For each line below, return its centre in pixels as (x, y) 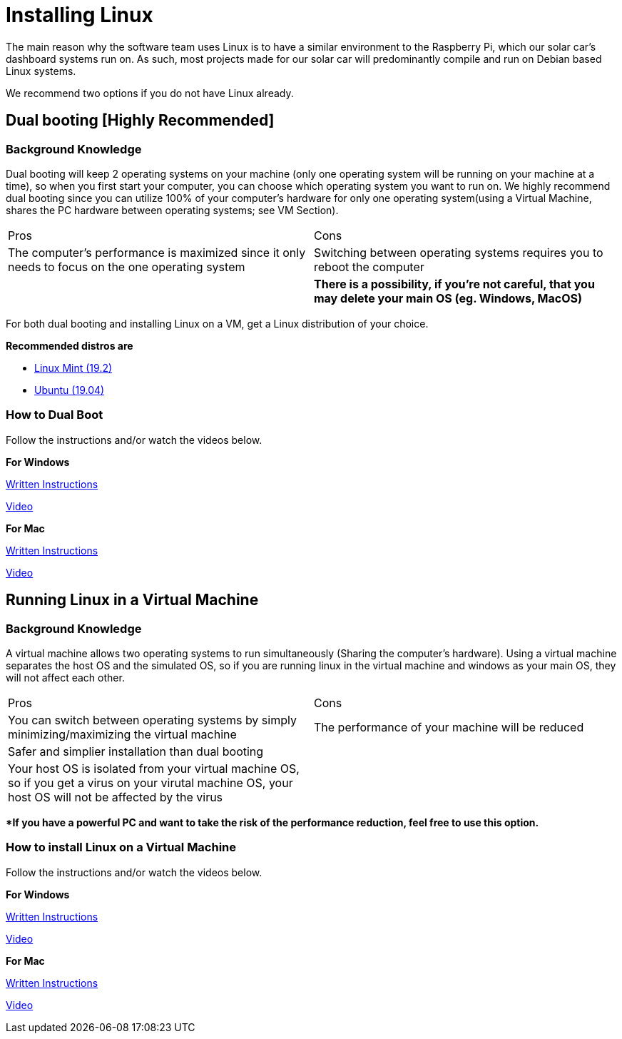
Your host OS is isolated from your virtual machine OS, (154, 768)
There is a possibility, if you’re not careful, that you (454, 284)
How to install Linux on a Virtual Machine (121, 847)
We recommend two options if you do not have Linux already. (150, 93)
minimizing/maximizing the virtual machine (122, 734)
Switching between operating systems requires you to (459, 252)
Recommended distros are (70, 345)
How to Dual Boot (55, 415)
